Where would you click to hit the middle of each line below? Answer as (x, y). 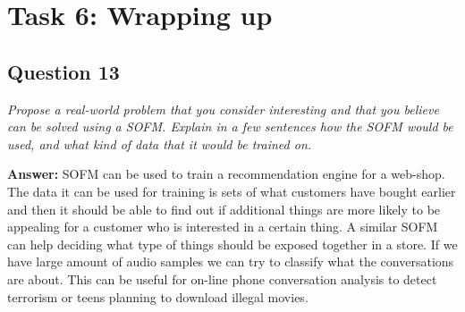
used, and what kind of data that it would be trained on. (160, 143)
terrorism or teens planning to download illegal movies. (158, 296)
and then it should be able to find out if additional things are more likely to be (224, 209)
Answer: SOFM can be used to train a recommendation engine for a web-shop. (226, 174)
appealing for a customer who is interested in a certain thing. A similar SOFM (223, 227)
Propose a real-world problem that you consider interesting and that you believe (223, 109)
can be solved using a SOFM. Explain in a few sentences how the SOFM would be (230, 126)
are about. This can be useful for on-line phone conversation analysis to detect (222, 278)
